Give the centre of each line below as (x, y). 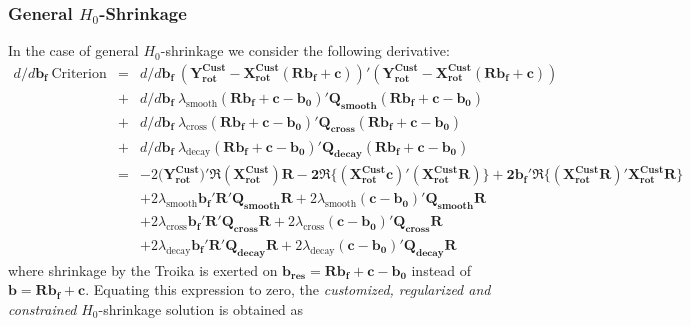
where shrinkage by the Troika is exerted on (143, 269)
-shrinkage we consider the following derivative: (305, 50)
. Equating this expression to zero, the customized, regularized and (288, 289)
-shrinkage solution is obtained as (201, 309)
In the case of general (73, 50)
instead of (441, 269)
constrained (42, 309)
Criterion (79, 73)
